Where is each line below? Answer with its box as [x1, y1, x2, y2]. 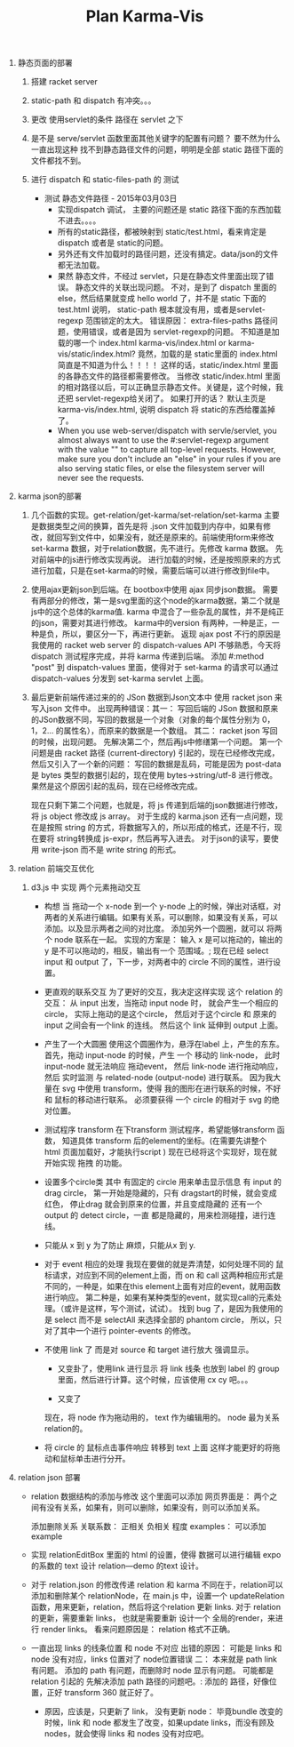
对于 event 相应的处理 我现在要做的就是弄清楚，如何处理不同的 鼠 [44, 1259, 284, 1270]
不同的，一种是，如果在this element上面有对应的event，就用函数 [44, 1281, 282, 1292]
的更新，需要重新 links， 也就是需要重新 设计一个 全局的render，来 [30, 1613, 275, 1623]
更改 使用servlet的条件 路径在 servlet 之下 [30, 114, 184, 125]
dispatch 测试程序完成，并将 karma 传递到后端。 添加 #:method [30, 651, 265, 661]
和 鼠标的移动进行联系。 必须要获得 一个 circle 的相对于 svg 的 [44, 1094, 273, 1105]
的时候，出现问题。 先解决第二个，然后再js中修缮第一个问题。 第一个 [30, 736, 283, 748]
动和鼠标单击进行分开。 [44, 1454, 131, 1464]
